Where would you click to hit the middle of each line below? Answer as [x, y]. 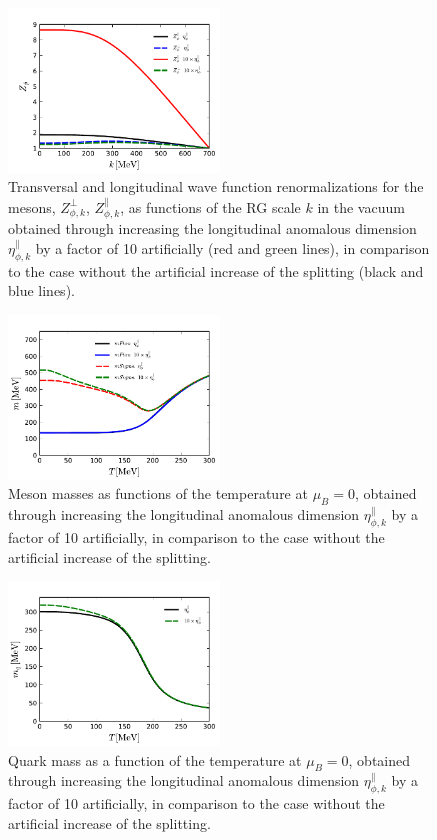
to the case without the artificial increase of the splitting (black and [216, 270]
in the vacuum [361, 206]
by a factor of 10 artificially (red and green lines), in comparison [232, 247]
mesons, [32, 206]
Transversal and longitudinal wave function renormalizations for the [216, 186]
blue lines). [41, 290]
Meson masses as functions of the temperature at [158, 493]
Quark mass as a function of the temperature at [155, 759]
